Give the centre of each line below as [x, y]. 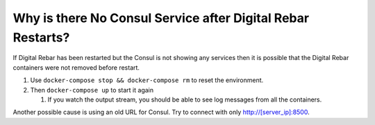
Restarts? [41, 37]
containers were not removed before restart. [76, 67]
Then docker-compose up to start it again [92, 90]
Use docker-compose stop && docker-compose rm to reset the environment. [147, 80]
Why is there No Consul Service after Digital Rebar [161, 18]
